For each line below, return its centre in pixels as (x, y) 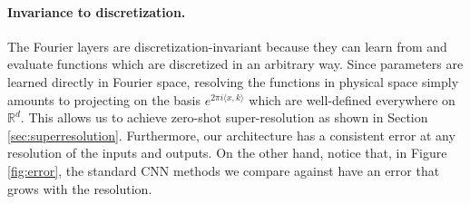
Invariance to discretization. (97, 11)
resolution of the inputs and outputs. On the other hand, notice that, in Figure (227, 153)
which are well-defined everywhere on (352, 99)
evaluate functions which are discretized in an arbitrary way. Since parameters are (235, 64)
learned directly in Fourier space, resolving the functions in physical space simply (233, 81)
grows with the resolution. (80, 188)
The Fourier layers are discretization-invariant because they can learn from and (227, 46)
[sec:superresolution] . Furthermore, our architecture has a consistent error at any (231, 135)
